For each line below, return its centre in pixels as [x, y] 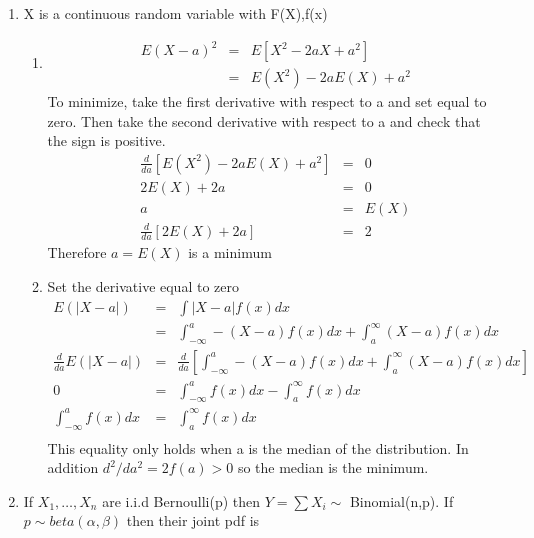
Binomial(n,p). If [401, 500]
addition [73, 467]
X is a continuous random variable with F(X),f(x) [175, 13]
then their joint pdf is [193, 520]
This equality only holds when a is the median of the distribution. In [258, 447]
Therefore [77, 252]
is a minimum [230, 252]
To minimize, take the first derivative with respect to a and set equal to [267, 101]
